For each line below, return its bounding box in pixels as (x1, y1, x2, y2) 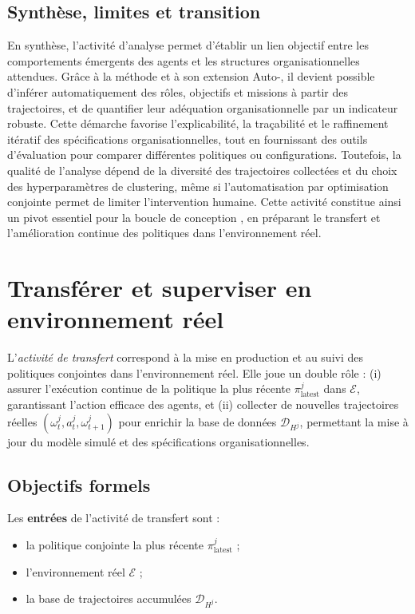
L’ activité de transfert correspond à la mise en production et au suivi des (7, 349, 364, 366)
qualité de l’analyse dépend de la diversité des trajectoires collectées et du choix (7, 161, 397, 178)
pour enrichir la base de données (118, 413, 277, 430)
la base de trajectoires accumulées (26, 590, 192, 607)
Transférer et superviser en (7, 271, 312, 304)
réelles (7, 413, 38, 430)
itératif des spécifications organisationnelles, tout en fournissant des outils (7, 130, 368, 147)
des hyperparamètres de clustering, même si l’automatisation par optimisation (7, 177, 389, 194)
